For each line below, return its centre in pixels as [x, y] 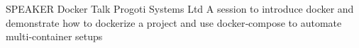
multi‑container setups [54, 36]
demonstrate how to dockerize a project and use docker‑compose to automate [174, 22]
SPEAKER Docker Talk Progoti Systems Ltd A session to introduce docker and [180, 8]
